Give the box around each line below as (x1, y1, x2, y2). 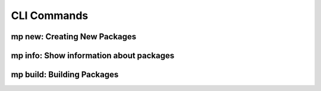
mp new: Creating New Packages (11, 32, 137, 42)
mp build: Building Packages (11, 70, 119, 80)
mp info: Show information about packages (11, 51, 175, 61)
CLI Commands (11, 9, 89, 22)
